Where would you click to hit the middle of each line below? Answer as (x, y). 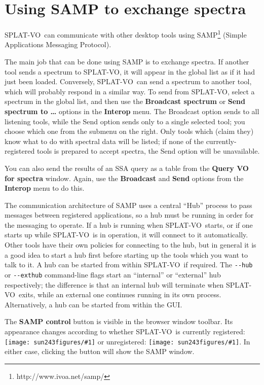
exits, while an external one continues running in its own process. (120, 294)
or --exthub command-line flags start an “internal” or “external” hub (113, 274)
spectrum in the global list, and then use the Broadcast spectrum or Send (125, 101)
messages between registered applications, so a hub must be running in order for (129, 215)
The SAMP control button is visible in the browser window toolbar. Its (119, 321)
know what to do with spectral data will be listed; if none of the (104, 141)
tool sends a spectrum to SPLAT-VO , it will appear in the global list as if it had (130, 71)
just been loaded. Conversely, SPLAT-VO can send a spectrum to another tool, (128, 81)
